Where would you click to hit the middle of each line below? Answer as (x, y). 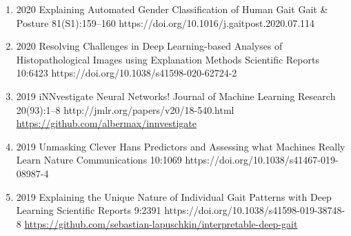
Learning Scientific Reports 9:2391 (89, 210)
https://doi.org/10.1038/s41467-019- (262, 160)
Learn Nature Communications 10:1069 (99, 160)
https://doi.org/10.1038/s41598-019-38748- (255, 210)
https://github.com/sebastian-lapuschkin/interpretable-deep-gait (161, 223)
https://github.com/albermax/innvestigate (106, 123)
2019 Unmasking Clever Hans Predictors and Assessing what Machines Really (181, 146)
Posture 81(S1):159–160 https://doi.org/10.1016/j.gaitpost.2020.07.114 (166, 22)
